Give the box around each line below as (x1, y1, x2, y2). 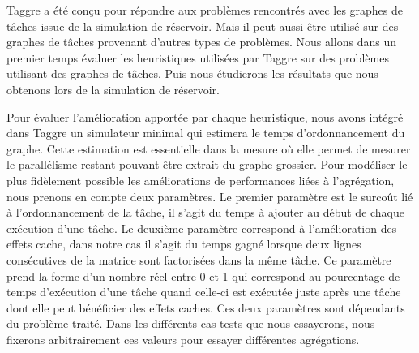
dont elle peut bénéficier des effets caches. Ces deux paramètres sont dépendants (6, 299, 405, 316)
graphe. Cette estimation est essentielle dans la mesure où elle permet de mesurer (6, 140, 411, 157)
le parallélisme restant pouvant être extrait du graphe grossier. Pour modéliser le (6, 156, 408, 173)
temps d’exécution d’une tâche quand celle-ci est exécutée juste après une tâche (6, 283, 401, 300)
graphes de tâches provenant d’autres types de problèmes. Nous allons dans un (6, 33, 397, 50)
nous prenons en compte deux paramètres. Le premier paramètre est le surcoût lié (6, 187, 413, 204)
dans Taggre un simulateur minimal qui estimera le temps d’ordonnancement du (6, 124, 405, 141)
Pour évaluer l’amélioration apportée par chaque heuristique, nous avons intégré (6, 108, 404, 125)
